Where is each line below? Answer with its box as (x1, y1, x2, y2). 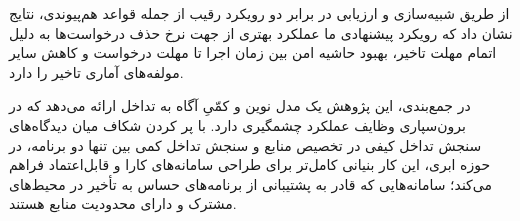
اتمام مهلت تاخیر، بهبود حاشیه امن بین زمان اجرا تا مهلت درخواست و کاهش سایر (9, 42, 497, 63)
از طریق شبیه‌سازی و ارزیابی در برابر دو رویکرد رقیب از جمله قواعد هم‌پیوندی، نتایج (9, 3, 510, 23)
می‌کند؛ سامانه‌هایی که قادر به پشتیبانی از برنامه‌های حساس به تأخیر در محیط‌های (9, 173, 492, 194)
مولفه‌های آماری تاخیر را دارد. (9, 61, 184, 82)
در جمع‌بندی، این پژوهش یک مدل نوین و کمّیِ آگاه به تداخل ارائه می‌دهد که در (9, 95, 471, 116)
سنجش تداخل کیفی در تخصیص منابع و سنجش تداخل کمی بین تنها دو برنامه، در (9, 134, 482, 155)
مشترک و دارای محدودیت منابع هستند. (9, 193, 237, 214)
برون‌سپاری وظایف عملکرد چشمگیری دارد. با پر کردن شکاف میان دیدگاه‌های (9, 114, 466, 135)
